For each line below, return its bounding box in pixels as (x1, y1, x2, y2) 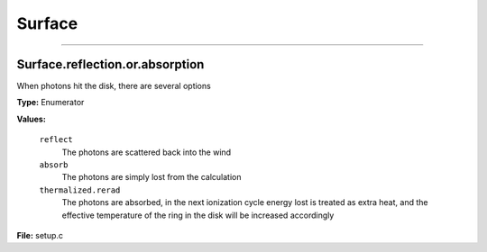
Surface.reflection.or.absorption (16, 57, 205, 72)
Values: (16, 113, 47, 124)
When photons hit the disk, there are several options (16, 81, 211, 92)
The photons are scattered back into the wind (61, 147, 232, 157)
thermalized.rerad (39, 184, 121, 195)
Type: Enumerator (16, 97, 85, 108)
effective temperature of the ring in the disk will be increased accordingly (61, 210, 335, 220)
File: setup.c (16, 229, 63, 240)
